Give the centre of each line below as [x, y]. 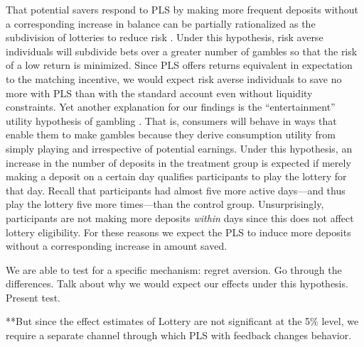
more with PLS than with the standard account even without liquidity [159, 93]
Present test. [33, 297]
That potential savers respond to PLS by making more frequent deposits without [182, 9]
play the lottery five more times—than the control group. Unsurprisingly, [165, 204]
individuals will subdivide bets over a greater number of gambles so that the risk [182, 51]
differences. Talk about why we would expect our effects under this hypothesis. [177, 283]
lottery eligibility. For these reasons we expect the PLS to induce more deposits [178, 232]
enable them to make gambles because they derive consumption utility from [171, 134]
